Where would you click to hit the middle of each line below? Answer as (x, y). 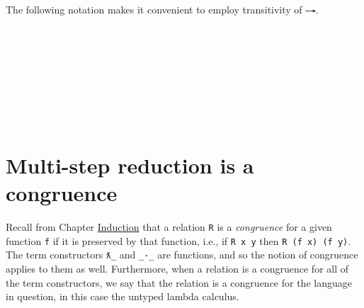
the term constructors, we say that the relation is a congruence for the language (179, 282)
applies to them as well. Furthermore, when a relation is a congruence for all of (177, 269)
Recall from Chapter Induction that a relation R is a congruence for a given (169, 227)
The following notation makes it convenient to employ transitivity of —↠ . (162, 9)
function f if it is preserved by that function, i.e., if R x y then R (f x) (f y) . (178, 240)
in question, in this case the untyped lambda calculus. (123, 296)
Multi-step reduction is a (130, 165)
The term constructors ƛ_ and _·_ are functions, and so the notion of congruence (182, 255)
